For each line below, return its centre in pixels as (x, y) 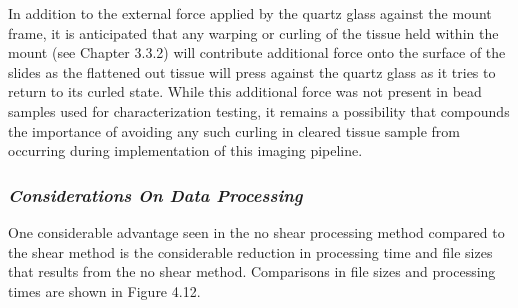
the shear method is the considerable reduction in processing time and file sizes (250, 251)
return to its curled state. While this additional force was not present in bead (245, 91)
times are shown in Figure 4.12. (104, 290)
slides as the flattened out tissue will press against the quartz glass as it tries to (252, 71)
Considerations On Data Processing (155, 194)
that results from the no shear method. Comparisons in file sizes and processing (252, 271)
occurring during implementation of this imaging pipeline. (185, 150)
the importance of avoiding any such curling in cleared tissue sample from (234, 130)
